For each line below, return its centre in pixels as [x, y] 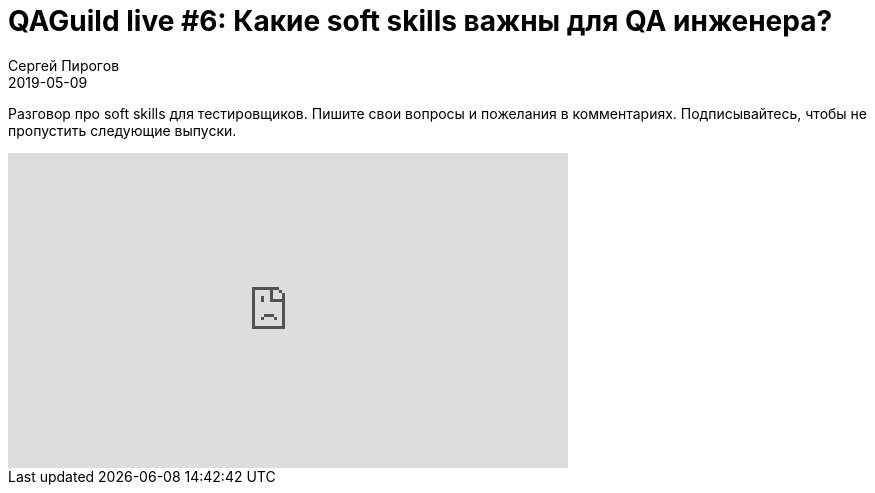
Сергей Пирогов [64, 65]
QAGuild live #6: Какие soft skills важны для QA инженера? [420, 21]
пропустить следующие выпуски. [122, 130]
